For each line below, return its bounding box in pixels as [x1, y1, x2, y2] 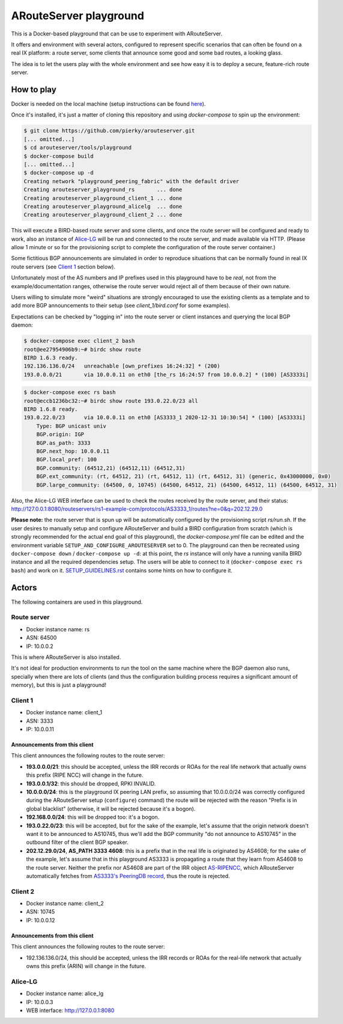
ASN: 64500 [26, 634, 57, 641]
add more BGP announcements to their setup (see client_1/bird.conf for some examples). [11, 302, 231, 309]
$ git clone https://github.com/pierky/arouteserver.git [23, 127, 195, 135]
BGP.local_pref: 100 [36, 456, 97, 463]
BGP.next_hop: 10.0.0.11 [36, 448, 110, 455]
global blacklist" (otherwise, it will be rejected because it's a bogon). [26, 805, 196, 812]
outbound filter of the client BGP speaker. [26, 838, 129, 846]
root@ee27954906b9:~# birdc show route [23, 346, 141, 353]
